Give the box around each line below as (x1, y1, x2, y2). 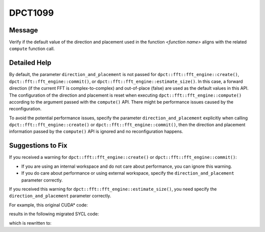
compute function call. (9, 46, 55, 52)
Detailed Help (9, 59, 52, 67)
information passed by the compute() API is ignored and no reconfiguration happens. (9, 129, 184, 134)
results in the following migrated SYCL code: (9, 211, 99, 217)
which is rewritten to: (9, 220, 52, 226)
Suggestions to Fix (9, 141, 68, 150)
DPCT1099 (9, 7, 54, 18)
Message (9, 26, 38, 34)
